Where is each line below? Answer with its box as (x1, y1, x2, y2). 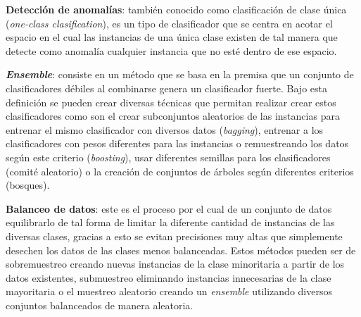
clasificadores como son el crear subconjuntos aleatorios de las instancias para (6, 108, 340, 123)
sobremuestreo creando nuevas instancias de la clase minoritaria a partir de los (6, 256, 345, 271)
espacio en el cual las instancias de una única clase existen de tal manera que (6, 30, 338, 44)
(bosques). (6, 178, 50, 192)
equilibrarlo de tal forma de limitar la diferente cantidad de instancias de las (6, 215, 335, 230)
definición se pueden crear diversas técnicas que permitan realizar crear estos (6, 94, 336, 109)
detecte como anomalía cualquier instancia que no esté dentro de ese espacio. (6, 43, 337, 58)
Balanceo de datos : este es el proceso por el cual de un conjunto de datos (6, 201, 332, 216)
